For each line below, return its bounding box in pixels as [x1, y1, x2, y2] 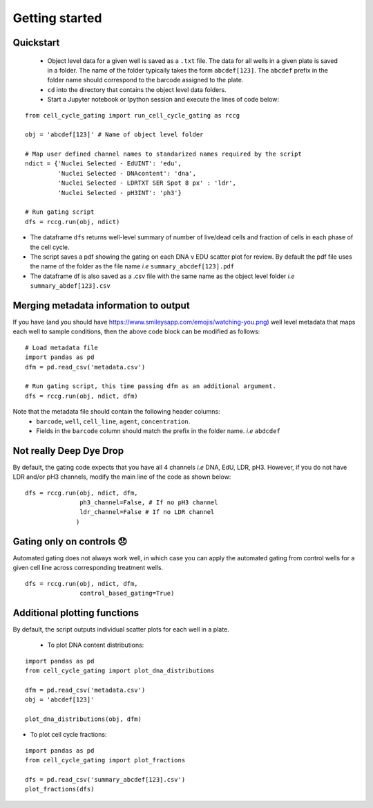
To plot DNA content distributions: [47, 641, 144, 650]
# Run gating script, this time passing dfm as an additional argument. [25, 383, 276, 390]
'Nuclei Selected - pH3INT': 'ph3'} [57, 189, 182, 196]
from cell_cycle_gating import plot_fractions [25, 756, 186, 764]
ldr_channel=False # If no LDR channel [79, 508, 215, 516]
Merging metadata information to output [12, 300, 190, 311]
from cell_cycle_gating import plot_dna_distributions [25, 666, 215, 674]
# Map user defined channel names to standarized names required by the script [25, 150, 302, 158]
